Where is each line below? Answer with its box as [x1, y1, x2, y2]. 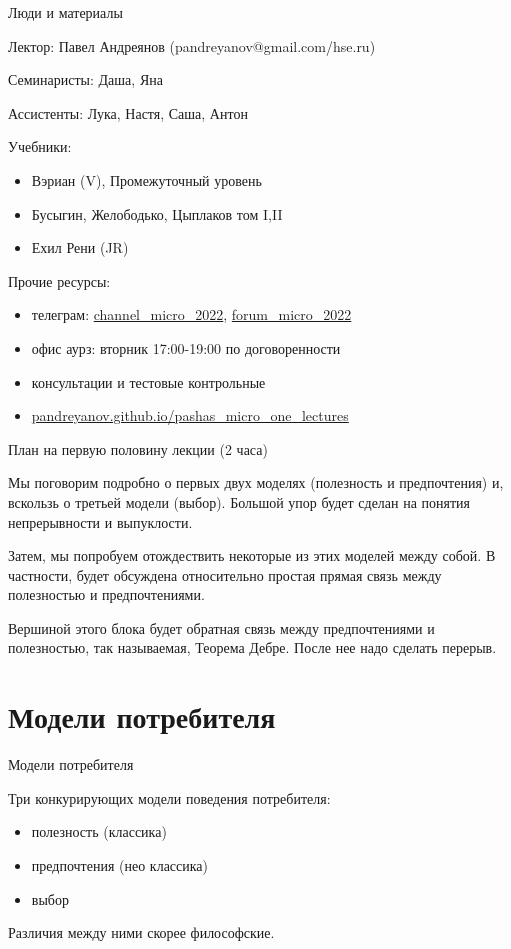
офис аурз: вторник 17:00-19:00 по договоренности [31, 337, 341, 358]
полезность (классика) [31, 821, 167, 842]
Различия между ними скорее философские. [8, 922, 275, 943]
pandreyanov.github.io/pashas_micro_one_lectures [31, 405, 349, 426]
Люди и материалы [8, 2, 123, 22]
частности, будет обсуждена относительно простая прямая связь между [8, 564, 442, 585]
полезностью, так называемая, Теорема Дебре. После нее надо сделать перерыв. [8, 637, 497, 658]
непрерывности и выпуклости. [8, 511, 193, 532]
